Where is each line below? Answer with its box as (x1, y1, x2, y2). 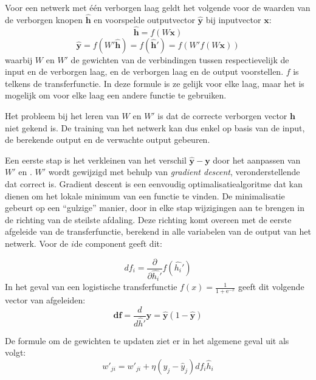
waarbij (5, 53, 33, 66)
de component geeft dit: (74, 237, 162, 249)
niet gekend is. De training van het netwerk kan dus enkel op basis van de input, (5, 121, 305, 134)
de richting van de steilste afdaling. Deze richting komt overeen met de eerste (5, 213, 292, 226)
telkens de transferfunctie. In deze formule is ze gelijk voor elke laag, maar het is (5, 77, 304, 89)
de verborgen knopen (5, 13, 83, 26)
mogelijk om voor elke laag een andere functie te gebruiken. (5, 89, 227, 102)
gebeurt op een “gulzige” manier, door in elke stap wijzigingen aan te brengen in (5, 201, 304, 214)
